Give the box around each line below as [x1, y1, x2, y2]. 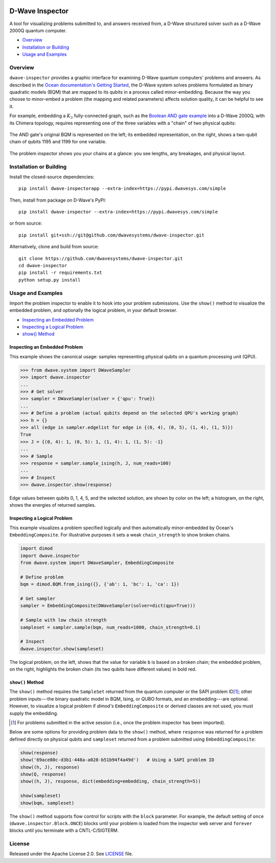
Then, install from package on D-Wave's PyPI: [9, 197, 106, 203]
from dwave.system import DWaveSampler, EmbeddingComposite [20, 560, 174, 566]
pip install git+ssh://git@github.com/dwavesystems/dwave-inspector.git [18, 232, 204, 238]
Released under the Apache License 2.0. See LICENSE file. [9, 851, 133, 857]
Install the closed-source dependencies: [9, 174, 95, 180]
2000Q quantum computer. [9, 27, 67, 33]
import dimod [20, 546, 53, 551]
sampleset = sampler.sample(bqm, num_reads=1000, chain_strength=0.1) [20, 624, 201, 630]
